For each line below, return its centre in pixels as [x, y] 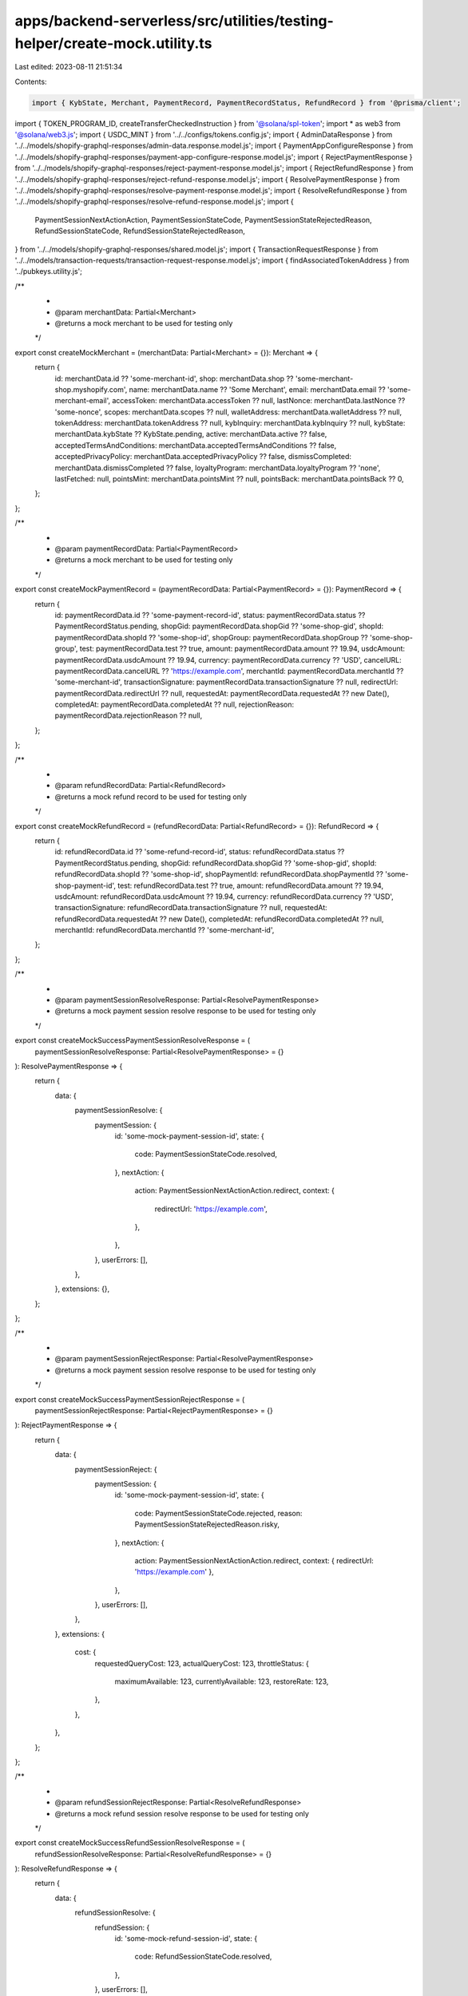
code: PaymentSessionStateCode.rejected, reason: [218, 1513]
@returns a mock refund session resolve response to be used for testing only [182, 1813]
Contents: [31, 81]
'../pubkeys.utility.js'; [49, 271]
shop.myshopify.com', [91, 389]
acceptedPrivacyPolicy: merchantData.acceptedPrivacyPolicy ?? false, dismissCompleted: [203, 457]
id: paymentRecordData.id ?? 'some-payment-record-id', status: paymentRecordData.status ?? [210, 615]
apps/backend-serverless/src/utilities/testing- [175, 21]
